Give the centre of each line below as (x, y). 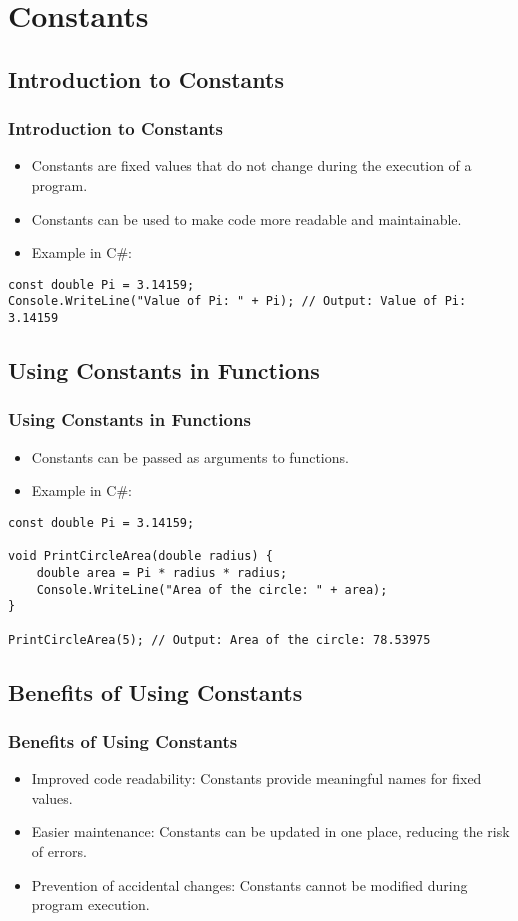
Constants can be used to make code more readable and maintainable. (246, 218)
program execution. (90, 904)
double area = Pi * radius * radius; (162, 572)
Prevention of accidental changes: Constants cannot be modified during (249, 884)
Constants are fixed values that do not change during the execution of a (251, 165)
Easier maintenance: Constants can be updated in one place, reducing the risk (270, 831)
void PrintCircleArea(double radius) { (140, 556)
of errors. (59, 850)
